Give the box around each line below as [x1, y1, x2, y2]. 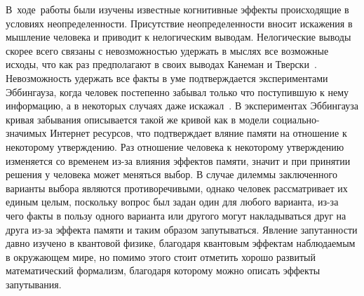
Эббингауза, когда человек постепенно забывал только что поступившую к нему [6, 84, 349, 99]
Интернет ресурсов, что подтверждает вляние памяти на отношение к [50, 126, 347, 140]
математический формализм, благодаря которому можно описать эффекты [6, 263, 321, 278]
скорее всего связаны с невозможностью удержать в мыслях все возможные [6, 43, 329, 58]
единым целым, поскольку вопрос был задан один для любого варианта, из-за [6, 194, 339, 209]
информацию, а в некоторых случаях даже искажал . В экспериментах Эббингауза [6, 98, 358, 113]
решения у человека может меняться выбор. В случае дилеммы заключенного [6, 167, 337, 182]
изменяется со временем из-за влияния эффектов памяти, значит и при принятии [6, 153, 351, 168]
